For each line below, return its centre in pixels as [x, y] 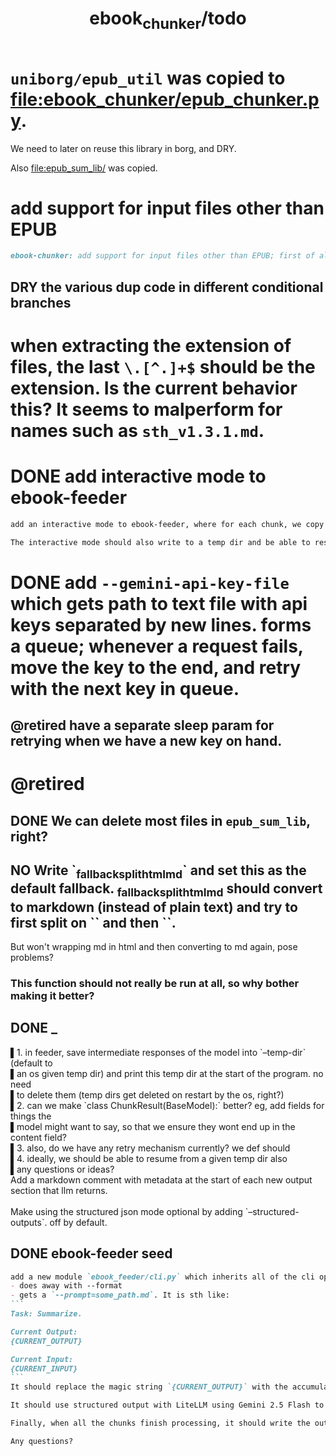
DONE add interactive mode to [138, 476]
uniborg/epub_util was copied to [148, 78]
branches [41, 302]
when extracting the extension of [151, 345]
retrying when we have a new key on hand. [146, 741]
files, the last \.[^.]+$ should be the [163, 366]
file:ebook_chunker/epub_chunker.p [165, 99]
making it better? [52, 995]
